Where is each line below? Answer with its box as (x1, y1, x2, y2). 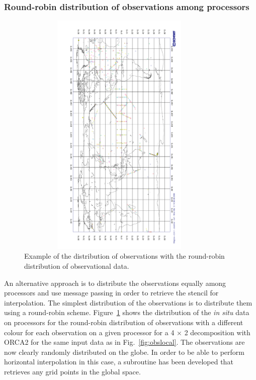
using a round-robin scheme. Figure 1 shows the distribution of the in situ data (4, 307, 249, 318)
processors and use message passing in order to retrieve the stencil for (4, 287, 219, 298)
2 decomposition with (184, 327, 250, 337)
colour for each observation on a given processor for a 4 (4, 327, 175, 337)
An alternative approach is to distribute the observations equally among (4, 277, 226, 288)
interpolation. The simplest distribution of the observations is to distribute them (4, 297, 252, 308)
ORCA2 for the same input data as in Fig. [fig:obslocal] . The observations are (4, 337, 245, 347)
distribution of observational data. (24, 260, 129, 271)
